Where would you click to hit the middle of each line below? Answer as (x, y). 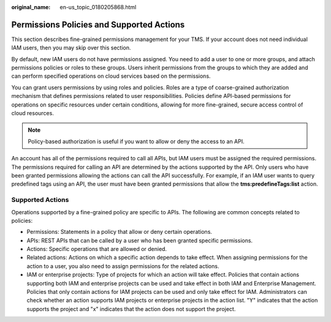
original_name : (31, 7)
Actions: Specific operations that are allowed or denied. (97, 249)
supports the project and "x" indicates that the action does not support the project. (131, 309)
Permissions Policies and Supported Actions (98, 24)
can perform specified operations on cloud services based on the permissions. (111, 76)
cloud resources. (33, 113)
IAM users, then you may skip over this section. (71, 48)
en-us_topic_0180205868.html (98, 7)
